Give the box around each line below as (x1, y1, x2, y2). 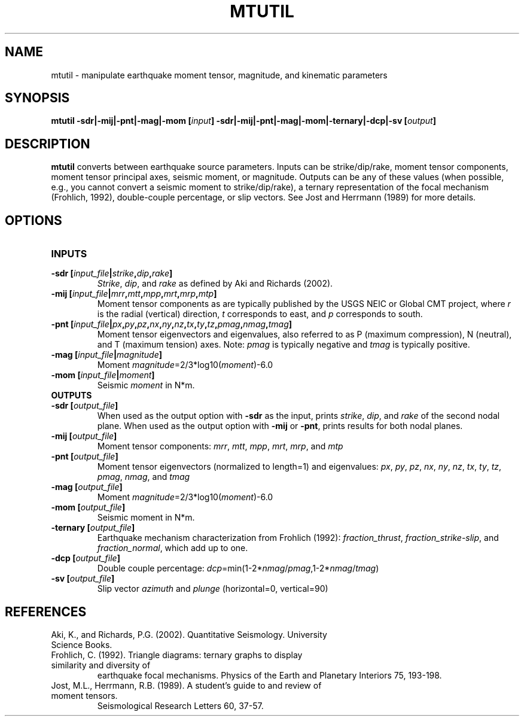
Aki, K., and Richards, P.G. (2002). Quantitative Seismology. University (51, 629, 327, 640)
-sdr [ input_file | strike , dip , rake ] (51, 268, 173, 279)
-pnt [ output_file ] (51, 451, 118, 462)
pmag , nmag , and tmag (97, 471, 190, 482)
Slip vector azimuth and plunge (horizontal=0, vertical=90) (97, 583, 328, 594)
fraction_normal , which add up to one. (97, 543, 248, 553)
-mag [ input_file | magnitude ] (51, 349, 163, 360)
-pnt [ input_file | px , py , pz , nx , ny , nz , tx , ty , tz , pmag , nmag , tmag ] (51, 319, 293, 330)
